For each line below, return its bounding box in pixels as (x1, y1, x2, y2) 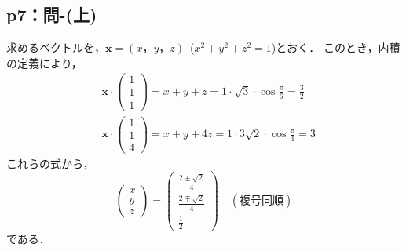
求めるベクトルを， (6, 39, 105, 56)
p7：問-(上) (6, 2, 97, 27)
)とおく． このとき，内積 (271, 39, 401, 56)
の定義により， (6, 54, 82, 71)
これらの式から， (6, 155, 94, 171)
